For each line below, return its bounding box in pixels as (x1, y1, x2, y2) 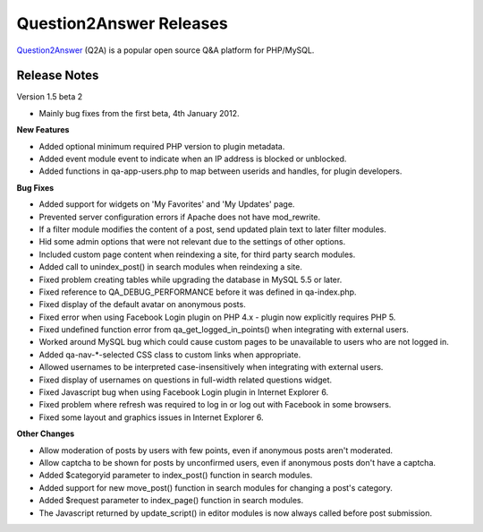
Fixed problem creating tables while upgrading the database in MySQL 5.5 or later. (38, 274, 343, 285)
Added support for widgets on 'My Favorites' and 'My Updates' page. (38, 199, 295, 210)
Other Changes (16, 428, 75, 439)
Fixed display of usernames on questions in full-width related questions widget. (38, 374, 333, 385)
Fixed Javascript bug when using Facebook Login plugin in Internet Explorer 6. (38, 387, 329, 398)
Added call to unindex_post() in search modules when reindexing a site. (38, 262, 303, 272)
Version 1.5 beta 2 (16, 91, 83, 102)
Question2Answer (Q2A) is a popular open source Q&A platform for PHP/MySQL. (16, 45, 315, 56)
